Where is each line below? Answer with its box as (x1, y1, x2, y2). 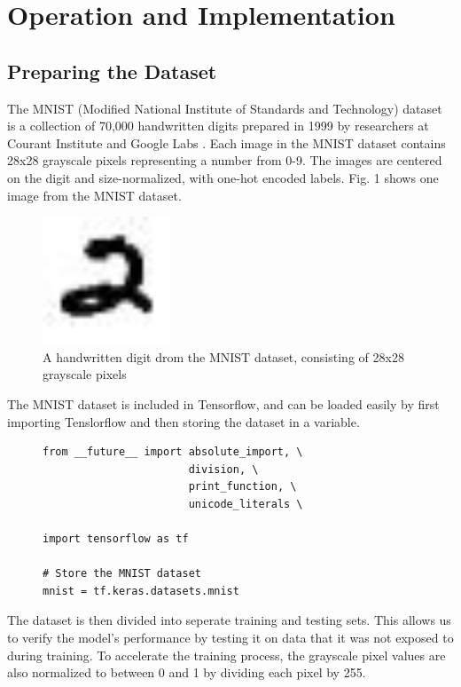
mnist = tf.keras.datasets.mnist (43, 584, 239, 597)
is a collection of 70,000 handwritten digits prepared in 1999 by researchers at (7, 116, 429, 135)
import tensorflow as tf (43, 533, 189, 546)
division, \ (188, 462, 259, 476)
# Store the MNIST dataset (43, 567, 201, 580)
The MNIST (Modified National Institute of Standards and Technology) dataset (7, 99, 442, 117)
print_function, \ (188, 480, 297, 494)
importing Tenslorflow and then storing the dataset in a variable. (7, 412, 360, 430)
